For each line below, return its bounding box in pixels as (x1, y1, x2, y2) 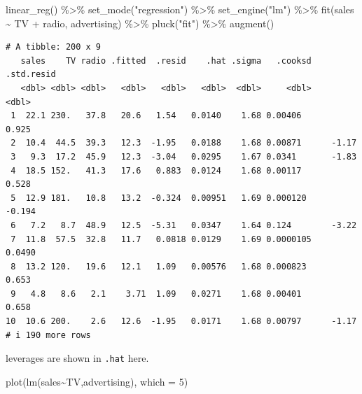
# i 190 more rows (6, 330, 91, 340)
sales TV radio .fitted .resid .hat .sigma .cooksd (20, 55, 312, 66)
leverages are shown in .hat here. (6, 351, 149, 365)
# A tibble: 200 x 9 (6, 42, 102, 52)
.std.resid (6, 69, 56, 80)
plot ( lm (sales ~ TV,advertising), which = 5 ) (6, 374, 188, 388)
